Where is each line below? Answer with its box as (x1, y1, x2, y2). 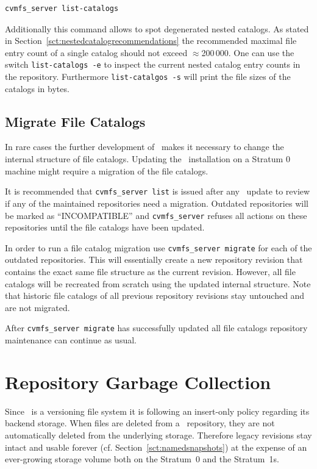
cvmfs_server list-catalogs (5, 4, 119, 13)
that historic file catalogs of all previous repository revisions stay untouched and (5, 289, 305, 302)
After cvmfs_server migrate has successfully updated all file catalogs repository (5, 321, 308, 334)
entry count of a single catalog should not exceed (5, 46, 188, 59)
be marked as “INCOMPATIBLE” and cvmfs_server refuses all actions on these (5, 209, 307, 221)
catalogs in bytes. (5, 82, 69, 95)
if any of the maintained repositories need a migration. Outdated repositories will (5, 196, 308, 209)
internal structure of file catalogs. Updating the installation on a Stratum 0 (5, 152, 290, 165)
